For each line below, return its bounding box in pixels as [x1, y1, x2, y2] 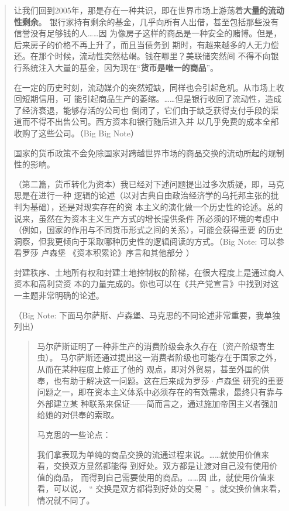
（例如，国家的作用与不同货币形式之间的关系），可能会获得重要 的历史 [13, 224, 283, 236]
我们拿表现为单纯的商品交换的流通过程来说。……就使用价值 [37, 448, 262, 460]
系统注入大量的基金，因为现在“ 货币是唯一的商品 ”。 [22, 61, 219, 73]
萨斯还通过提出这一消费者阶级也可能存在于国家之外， [77, 351, 282, 363]
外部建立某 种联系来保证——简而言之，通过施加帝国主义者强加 [37, 397, 278, 409]
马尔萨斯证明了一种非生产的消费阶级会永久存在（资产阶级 [37, 339, 259, 352]
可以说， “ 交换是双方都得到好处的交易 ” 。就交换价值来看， [53, 482, 285, 495]
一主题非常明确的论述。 [13, 289, 104, 301]
